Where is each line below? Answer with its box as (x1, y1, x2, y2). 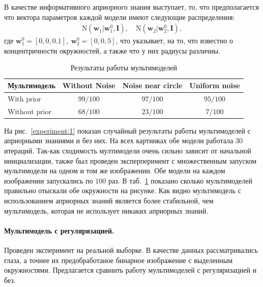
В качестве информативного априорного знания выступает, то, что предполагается (4, 2, 259, 12)
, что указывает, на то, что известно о (115, 35, 233, 46)
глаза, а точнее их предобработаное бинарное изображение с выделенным (4, 254, 233, 265)
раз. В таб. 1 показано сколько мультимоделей (108, 175, 252, 186)
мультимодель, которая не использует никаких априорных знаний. (4, 205, 209, 216)
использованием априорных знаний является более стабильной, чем (4, 195, 214, 205)
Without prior (8, 106, 52, 116)
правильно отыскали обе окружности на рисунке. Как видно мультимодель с (4, 185, 241, 196)
